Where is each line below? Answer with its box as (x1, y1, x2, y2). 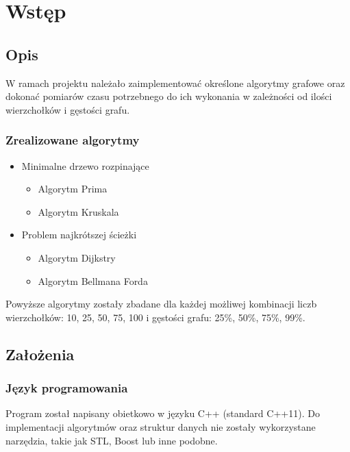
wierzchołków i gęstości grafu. (5, 102, 130, 116)
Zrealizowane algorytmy (5, 131, 140, 149)
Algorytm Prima (38, 181, 108, 196)
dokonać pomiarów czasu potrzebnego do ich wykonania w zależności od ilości (5, 89, 332, 103)
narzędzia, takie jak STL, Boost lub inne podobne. (5, 433, 218, 447)
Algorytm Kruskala (38, 204, 119, 218)
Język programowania (5, 379, 128, 397)
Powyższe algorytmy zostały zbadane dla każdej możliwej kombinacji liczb (5, 297, 317, 311)
